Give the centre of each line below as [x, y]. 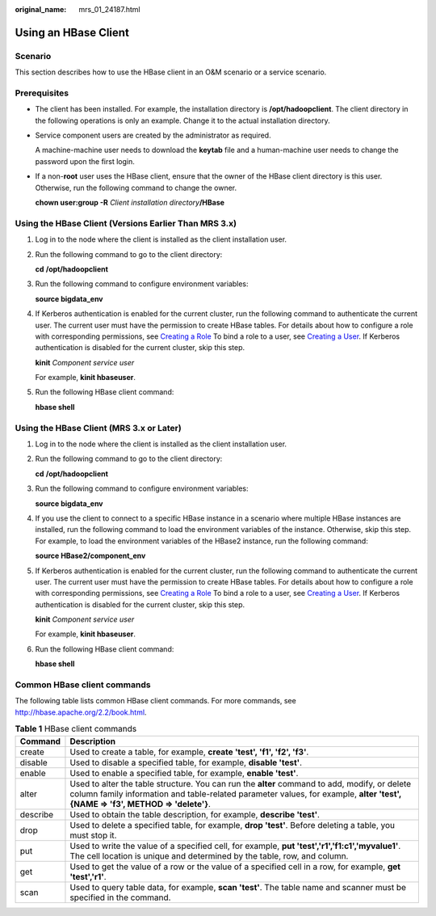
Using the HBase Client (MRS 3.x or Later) [98, 428]
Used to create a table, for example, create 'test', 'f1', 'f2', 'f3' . [189, 752]
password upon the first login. [85, 161]
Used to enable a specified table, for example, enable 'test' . [184, 773]
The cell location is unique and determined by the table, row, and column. [209, 855]
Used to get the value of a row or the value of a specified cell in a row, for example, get [235, 867]
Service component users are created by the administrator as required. [153, 135]
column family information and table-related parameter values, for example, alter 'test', [236, 794]
